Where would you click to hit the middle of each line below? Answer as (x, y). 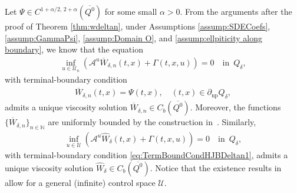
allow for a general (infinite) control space (80, 182)
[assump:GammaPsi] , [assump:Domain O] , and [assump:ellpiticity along (134, 37)
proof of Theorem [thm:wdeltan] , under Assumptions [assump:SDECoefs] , (138, 26)
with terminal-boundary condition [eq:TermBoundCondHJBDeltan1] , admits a (146, 155)
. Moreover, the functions (235, 107)
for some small (131, 11)
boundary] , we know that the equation (74, 49)
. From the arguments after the (236, 11)
